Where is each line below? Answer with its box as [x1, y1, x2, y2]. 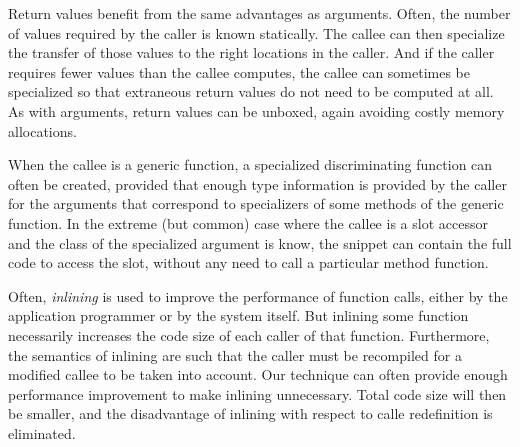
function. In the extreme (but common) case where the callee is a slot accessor [8, 212, 488, 233]
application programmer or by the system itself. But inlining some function [8, 305, 469, 326]
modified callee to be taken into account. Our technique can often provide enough [8, 364, 508, 385]
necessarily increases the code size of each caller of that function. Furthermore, [8, 324, 490, 345]
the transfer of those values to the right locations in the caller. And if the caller [8, 42, 495, 63]
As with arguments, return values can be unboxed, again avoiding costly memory [8, 100, 505, 121]
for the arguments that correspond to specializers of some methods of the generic [8, 193, 504, 214]
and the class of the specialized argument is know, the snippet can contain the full [8, 232, 512, 253]
